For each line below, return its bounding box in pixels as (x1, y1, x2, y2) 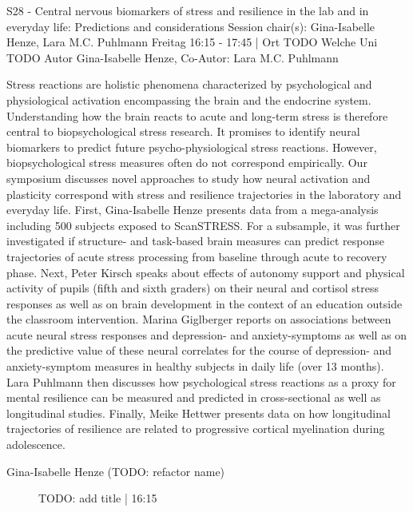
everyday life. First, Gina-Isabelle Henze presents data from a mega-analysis (6, 201, 379, 218)
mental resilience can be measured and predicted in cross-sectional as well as (6, 389, 381, 406)
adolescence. (6, 436, 66, 453)
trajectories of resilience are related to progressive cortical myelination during (6, 420, 385, 437)
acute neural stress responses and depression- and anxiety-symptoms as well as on (6, 326, 407, 343)
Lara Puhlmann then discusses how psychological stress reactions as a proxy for (6, 373, 396, 390)
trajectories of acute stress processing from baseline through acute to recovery (6, 248, 387, 264)
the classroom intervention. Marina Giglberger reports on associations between (6, 311, 391, 327)
